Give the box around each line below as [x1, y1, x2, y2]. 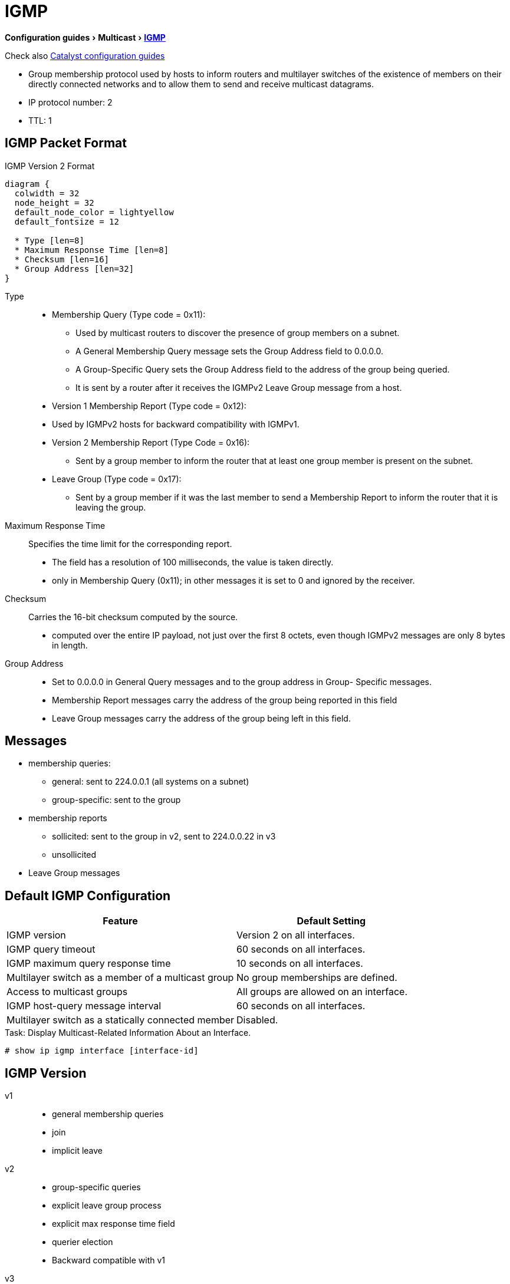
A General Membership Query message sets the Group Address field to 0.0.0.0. [75, 345, 383, 356]
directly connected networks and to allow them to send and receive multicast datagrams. [28, 78, 374, 89]
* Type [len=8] [14, 235, 84, 245]
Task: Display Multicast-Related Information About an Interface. [5, 1028, 251, 1038]
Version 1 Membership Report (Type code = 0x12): [52, 400, 246, 411]
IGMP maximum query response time [6, 957, 171, 970]
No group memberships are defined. [236, 972, 397, 984]
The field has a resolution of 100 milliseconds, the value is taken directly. [52, 557, 334, 567]
